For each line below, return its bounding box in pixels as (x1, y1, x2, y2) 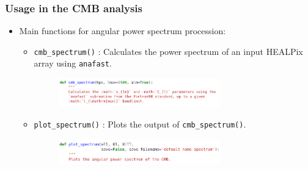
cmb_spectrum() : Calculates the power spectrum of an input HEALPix (34, 45, 303, 57)
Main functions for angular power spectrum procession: (19, 24, 226, 37)
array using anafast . (34, 57, 112, 70)
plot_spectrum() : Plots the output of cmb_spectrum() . (34, 117, 246, 130)
